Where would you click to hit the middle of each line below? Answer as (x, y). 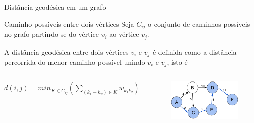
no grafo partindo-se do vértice (52, 34)
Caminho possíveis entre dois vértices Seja (69, 24)
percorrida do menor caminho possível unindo (75, 61)
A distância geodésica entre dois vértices (66, 51)
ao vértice (124, 34)
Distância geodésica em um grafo (55, 7)
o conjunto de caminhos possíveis (199, 24)
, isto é (177, 61)
